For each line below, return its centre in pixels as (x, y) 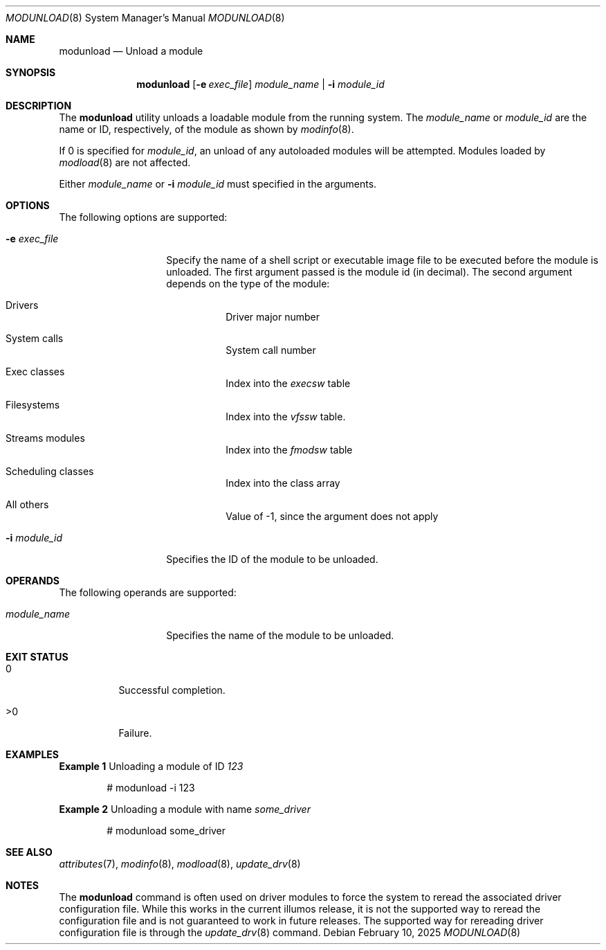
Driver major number (273, 317)
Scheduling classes (50, 471)
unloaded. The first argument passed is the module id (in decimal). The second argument (369, 272)
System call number (271, 350)
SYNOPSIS (31, 72)
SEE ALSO (29, 852)
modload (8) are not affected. (125, 162)
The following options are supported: (143, 217)
